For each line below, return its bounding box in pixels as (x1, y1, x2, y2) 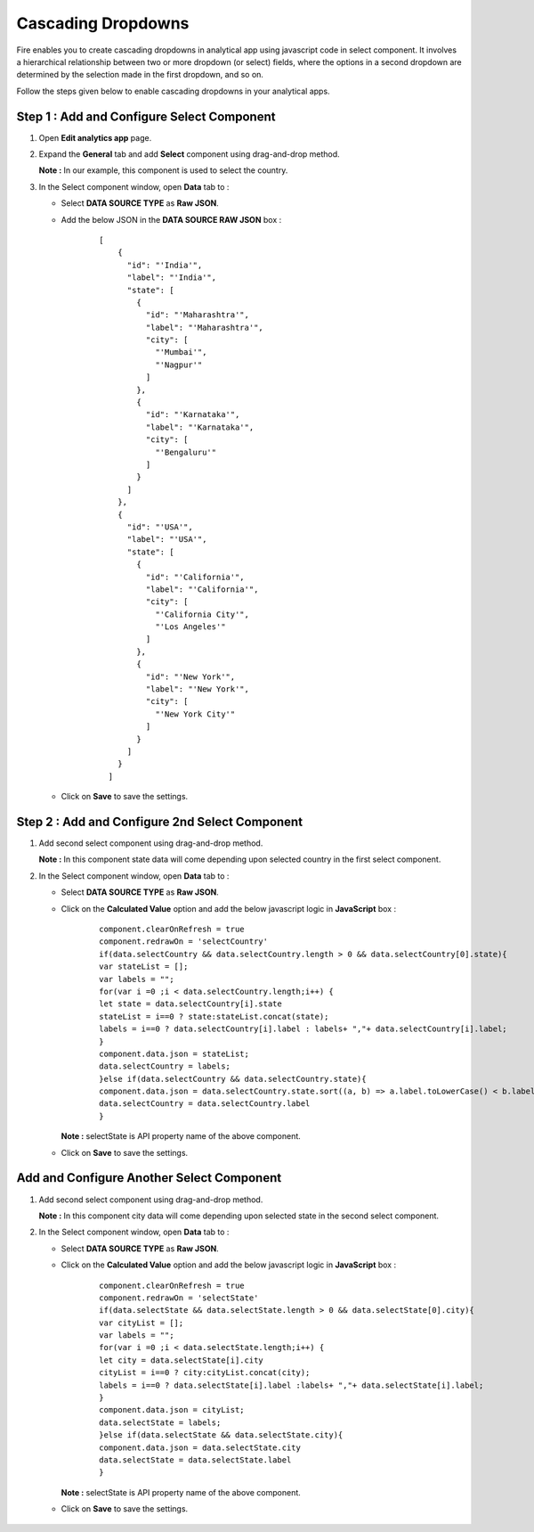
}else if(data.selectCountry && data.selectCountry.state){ (99, 1074, 367, 1084)
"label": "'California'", (145, 584, 259, 594)
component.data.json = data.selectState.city (99, 1442, 302, 1453)
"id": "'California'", (145, 571, 245, 582)
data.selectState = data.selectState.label (99, 1454, 292, 1465)
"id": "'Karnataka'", (145, 410, 240, 420)
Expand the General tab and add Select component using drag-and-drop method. (38, 149, 340, 160)
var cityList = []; (99, 1317, 184, 1328)
